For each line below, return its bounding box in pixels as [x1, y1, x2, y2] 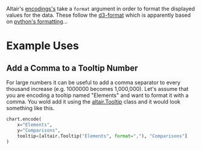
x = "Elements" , [17, 122, 53, 128]
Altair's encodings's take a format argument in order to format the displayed [6, 5, 195, 12]
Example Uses [6, 39, 80, 53]
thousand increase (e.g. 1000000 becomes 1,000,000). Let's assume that [6, 86, 189, 92]
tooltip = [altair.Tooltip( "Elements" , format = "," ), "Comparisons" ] [17, 133, 188, 139]
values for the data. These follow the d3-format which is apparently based [6, 11, 191, 19]
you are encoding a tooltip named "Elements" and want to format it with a [6, 92, 189, 99]
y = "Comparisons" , [17, 127, 61, 133]
